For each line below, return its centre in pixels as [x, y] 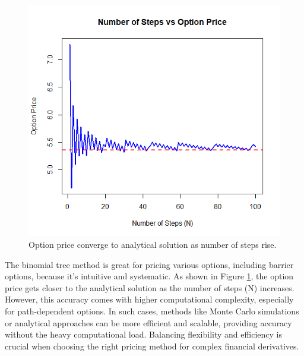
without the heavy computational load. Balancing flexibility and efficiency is [143, 334]
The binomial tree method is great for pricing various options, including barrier [149, 264]
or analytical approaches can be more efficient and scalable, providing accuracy [148, 322]
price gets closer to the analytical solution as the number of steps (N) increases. [150, 287]
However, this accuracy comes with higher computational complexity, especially [149, 299]
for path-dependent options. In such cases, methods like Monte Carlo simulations [152, 311]
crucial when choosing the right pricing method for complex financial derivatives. [152, 346]
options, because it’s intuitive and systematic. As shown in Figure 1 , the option [149, 276]
